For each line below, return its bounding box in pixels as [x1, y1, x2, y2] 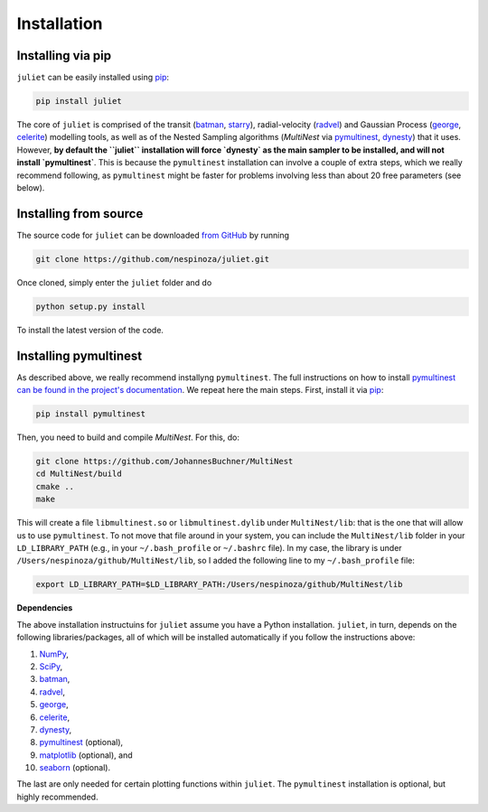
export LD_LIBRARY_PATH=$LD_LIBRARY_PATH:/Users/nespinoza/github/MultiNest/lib [35, 579, 403, 590]
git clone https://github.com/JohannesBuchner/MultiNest [35, 456, 294, 467]
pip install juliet [35, 96, 122, 107]
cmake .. [35, 481, 75, 491]
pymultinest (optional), [39, 737, 124, 748]
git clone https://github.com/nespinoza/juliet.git [35, 254, 270, 264]
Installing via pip [16, 48, 112, 63]
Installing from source [16, 206, 144, 221]
